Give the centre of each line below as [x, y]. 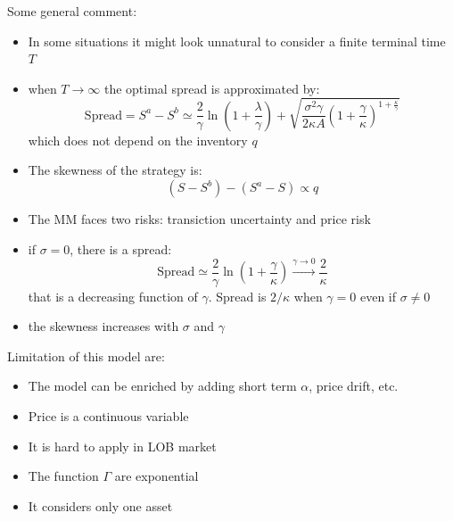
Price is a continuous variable [108, 416]
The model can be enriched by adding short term [162, 386]
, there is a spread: [121, 248]
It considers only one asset [100, 505]
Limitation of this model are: [86, 356]
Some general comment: [72, 11]
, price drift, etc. [354, 386]
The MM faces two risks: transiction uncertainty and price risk [199, 219]
